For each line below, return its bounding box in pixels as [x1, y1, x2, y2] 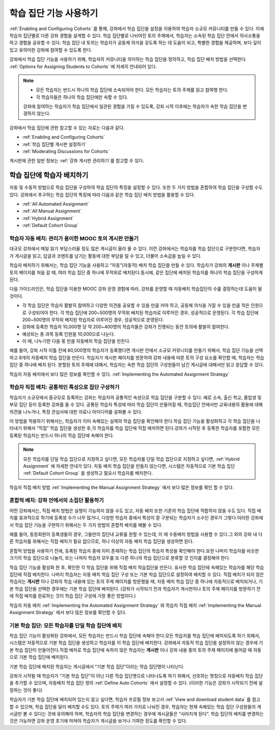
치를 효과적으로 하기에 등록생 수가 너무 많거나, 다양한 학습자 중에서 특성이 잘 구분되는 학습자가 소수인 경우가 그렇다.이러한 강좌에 [9, 515, 263, 521]
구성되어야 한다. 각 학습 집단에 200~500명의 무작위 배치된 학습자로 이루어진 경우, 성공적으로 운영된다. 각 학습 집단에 [27, 309, 259, 316]
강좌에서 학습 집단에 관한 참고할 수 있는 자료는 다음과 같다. [9, 124, 125, 131]
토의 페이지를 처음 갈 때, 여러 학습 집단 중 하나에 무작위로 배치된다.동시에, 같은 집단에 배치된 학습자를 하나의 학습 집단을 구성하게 [9, 269, 263, 275]
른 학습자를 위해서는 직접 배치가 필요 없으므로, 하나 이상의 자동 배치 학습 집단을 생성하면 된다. [9, 538, 194, 544]
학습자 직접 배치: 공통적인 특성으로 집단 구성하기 [9, 384, 120, 391]
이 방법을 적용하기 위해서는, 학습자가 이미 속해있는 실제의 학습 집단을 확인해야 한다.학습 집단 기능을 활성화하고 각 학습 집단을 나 [9, 418, 261, 424]
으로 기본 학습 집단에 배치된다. [9, 654, 70, 660]
